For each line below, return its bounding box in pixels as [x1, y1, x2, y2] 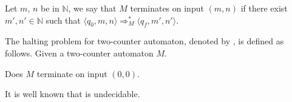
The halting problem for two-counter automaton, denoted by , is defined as [5, 35, 284, 47]
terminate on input [36, 67, 107, 80]
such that [46, 13, 81, 26]
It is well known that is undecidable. [5, 87, 140, 100]
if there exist [240, 2, 288, 14]
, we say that [68, 2, 117, 14]
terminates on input [130, 2, 204, 14]
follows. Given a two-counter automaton [5, 46, 154, 59]
